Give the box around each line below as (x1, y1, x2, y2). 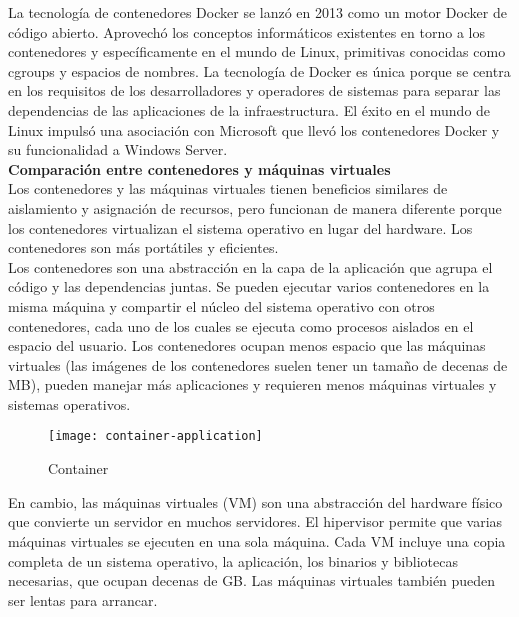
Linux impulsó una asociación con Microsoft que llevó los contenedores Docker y (8, 119, 500, 140)
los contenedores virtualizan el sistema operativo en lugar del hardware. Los (8, 217, 473, 238)
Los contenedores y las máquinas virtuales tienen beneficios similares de (8, 178, 448, 199)
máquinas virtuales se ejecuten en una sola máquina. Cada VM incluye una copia (8, 530, 506, 551)
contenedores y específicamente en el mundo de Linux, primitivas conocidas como (8, 41, 506, 62)
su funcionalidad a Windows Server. (8, 139, 228, 160)
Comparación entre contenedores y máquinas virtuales (8, 158, 391, 179)
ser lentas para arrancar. (8, 589, 158, 610)
